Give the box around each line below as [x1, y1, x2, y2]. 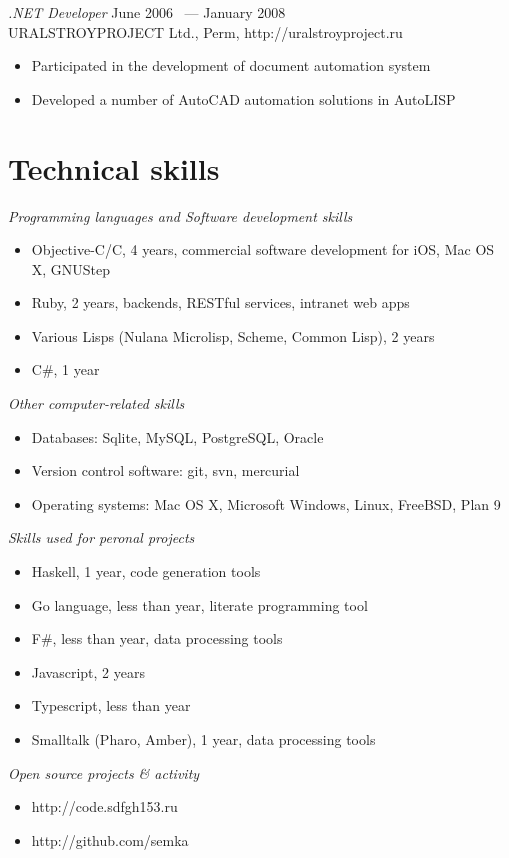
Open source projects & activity [8, 762, 200, 783]
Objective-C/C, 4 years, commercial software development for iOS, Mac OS [31, 239, 495, 260]
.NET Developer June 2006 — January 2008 [8, 2, 286, 22]
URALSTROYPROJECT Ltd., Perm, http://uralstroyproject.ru [8, 21, 403, 42]
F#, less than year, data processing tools [31, 628, 283, 649]
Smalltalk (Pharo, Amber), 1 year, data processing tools [31, 729, 376, 749]
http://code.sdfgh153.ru [31, 796, 178, 817]
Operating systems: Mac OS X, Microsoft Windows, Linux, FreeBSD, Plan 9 [31, 493, 501, 514]
